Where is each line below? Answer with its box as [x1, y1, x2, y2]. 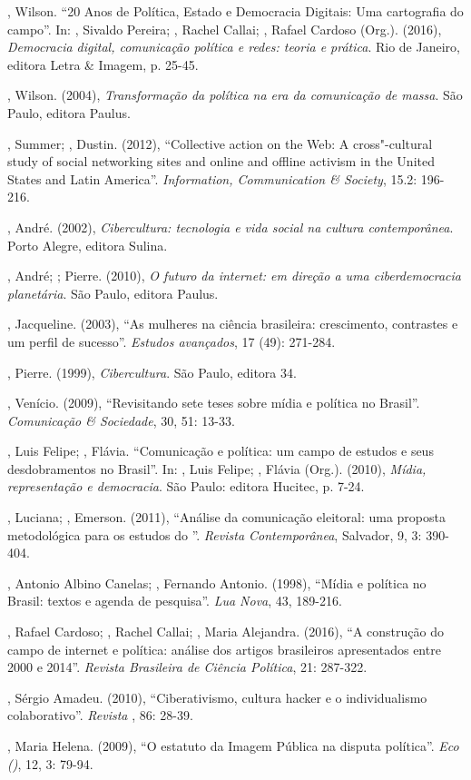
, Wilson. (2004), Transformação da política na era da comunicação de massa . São [7, 85, 463, 104]
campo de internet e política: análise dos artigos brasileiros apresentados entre [7, 639, 441, 658]
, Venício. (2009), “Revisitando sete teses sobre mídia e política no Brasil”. [7, 393, 420, 412]
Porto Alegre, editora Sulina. [7, 235, 168, 254]
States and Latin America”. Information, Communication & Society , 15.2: [7, 169, 417, 188]
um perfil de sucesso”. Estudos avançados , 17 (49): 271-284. [7, 331, 336, 351]
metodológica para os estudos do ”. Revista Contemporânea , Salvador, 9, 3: [7, 525, 422, 544]
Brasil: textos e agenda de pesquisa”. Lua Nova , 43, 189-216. [7, 591, 342, 610]
